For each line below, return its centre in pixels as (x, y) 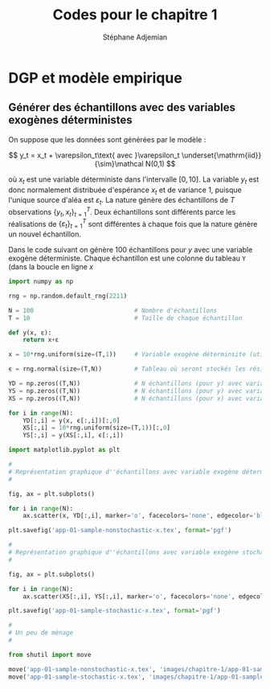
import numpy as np (41, 282)
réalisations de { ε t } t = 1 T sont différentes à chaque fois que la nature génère (133, 224)
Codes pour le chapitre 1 (135, 15)
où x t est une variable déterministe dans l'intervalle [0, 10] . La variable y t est (134, 180)
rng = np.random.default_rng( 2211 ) (68, 296)
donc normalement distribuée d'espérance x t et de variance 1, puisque (125, 191)
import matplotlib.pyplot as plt (64, 450)
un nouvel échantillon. (45, 234)
